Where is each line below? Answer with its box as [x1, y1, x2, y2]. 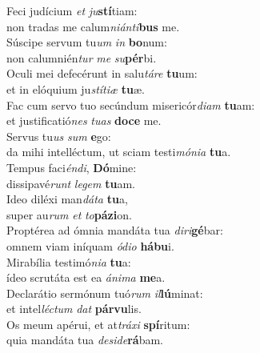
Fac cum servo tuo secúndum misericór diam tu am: [6, 96, 255, 113]
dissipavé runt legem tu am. [6, 174, 135, 191]
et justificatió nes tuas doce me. [6, 112, 162, 129]
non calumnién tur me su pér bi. [6, 49, 157, 66]
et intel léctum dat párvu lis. [6, 300, 142, 317]
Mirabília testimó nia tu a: [6, 253, 131, 270]
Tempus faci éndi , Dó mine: [6, 158, 137, 175]
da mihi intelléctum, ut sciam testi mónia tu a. [6, 143, 231, 160]
